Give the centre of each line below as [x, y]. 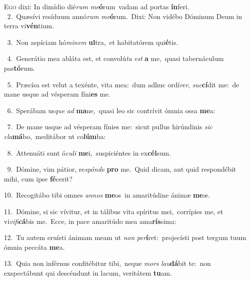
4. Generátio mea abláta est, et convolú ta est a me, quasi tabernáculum [115, 58]
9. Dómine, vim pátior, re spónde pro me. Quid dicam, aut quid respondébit [122, 169]
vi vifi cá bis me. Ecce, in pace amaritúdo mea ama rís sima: [90, 221]
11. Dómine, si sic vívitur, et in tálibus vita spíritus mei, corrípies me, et [114, 211]
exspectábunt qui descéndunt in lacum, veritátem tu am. [88, 272]
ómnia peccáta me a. [34, 247]
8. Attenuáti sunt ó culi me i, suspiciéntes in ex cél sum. [89, 152]
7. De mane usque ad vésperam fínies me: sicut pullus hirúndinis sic [110, 127]
